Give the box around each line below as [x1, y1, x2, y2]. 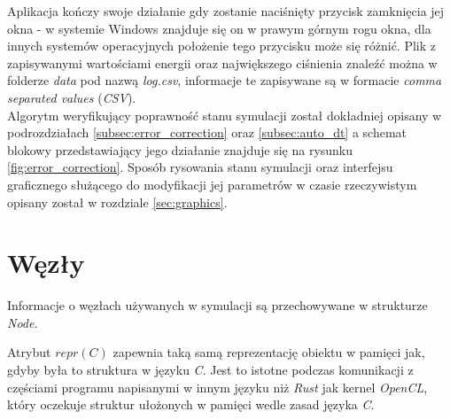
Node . [7, 313, 38, 331]
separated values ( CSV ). [7, 88, 136, 106]
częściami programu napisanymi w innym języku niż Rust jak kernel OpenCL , [7, 377, 428, 396]
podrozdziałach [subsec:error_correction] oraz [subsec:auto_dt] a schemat [7, 123, 407, 142]
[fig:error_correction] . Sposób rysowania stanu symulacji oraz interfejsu [7, 158, 393, 176]
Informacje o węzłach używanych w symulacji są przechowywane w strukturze [7, 296, 428, 314]
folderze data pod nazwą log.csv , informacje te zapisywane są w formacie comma [7, 71, 442, 89]
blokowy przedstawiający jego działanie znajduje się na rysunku [7, 140, 353, 159]
